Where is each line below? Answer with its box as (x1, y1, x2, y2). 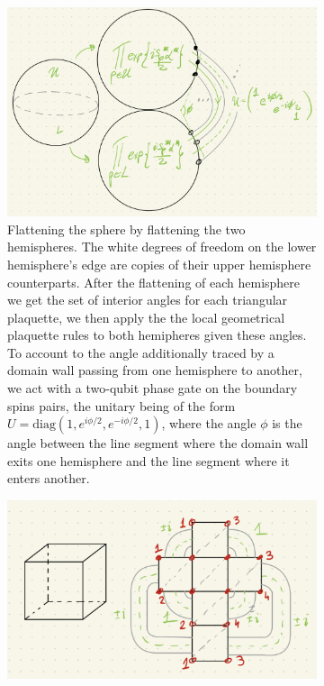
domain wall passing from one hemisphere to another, (7, 361, 302, 380)
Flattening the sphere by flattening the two (7, 219, 246, 238)
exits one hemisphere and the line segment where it (7, 451, 290, 470)
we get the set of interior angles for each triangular (7, 290, 288, 309)
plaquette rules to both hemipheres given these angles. (7, 325, 307, 344)
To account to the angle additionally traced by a (7, 343, 274, 361)
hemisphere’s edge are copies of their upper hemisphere (7, 254, 311, 273)
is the (272, 414, 302, 433)
